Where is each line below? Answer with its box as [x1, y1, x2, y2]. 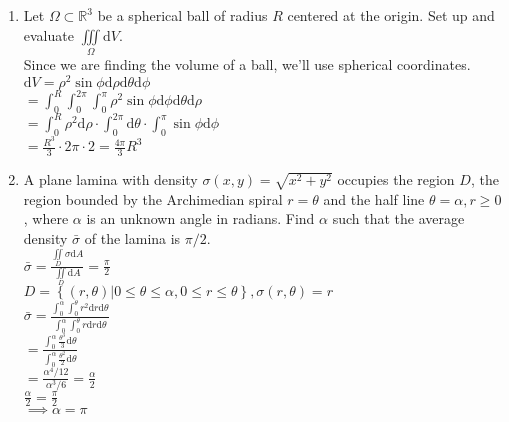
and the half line [323, 188, 425, 209]
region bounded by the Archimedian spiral [23, 188, 283, 209]
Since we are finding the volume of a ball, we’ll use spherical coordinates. [23, 53, 471, 74]
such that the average [332, 208, 465, 229]
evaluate [23, 24, 74, 45]
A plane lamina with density [23, 169, 198, 190]
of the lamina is [84, 228, 181, 249]
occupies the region [337, 169, 455, 190]
